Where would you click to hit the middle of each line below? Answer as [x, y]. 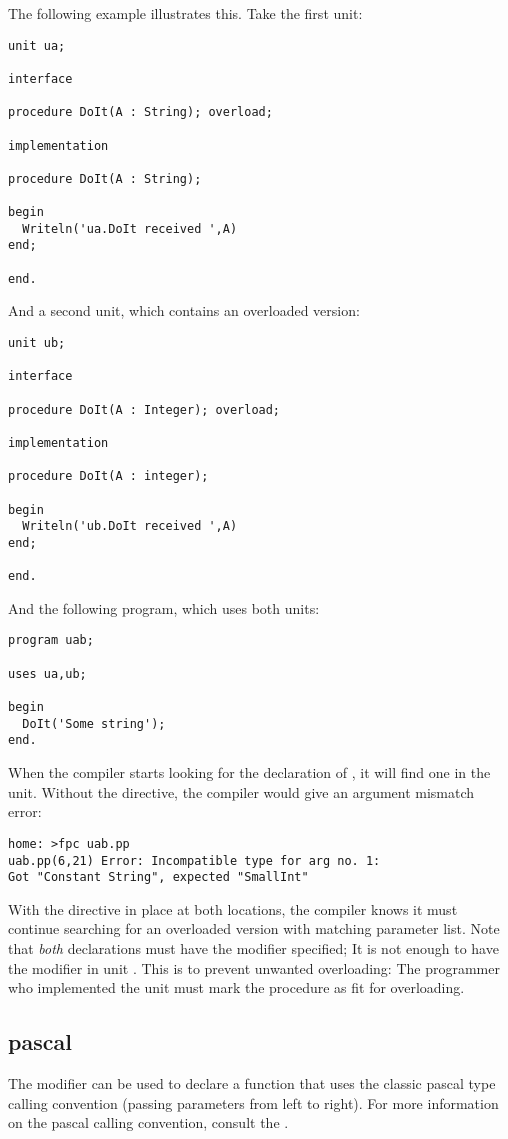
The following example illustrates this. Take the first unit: [185, 13]
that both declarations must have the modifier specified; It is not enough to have [253, 948]
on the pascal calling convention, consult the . [148, 1122]
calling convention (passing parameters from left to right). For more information [253, 1102]
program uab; [51, 640]
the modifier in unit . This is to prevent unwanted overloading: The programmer [254, 967]
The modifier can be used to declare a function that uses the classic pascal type [252, 1082]
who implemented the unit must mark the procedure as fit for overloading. [236, 987]
